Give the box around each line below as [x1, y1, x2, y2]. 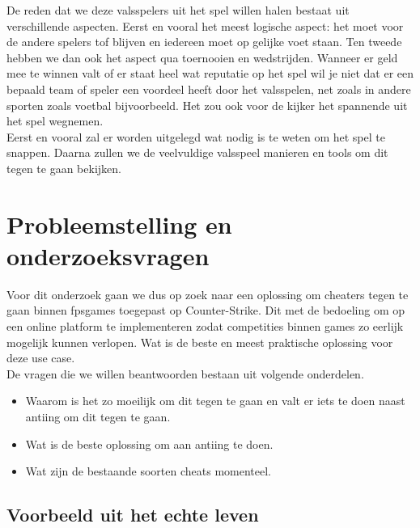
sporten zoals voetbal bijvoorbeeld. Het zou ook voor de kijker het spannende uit [6, 96, 408, 113]
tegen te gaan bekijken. [6, 159, 121, 176]
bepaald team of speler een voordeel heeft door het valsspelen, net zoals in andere [6, 80, 411, 97]
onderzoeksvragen [6, 239, 210, 272]
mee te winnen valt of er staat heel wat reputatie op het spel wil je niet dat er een [6, 65, 414, 82]
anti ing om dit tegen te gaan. [25, 408, 171, 425]
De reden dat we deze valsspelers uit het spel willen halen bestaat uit [6, 2, 350, 18]
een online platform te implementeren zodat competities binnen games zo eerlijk [6, 318, 404, 335]
